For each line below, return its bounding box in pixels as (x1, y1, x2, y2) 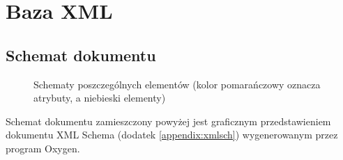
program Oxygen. (6, 141, 80, 155)
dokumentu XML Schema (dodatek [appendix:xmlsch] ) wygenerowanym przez (6, 127, 338, 142)
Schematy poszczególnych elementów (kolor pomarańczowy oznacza (33, 77, 321, 91)
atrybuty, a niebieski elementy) (33, 90, 166, 105)
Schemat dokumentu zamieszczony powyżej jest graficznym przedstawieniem (6, 113, 331, 128)
